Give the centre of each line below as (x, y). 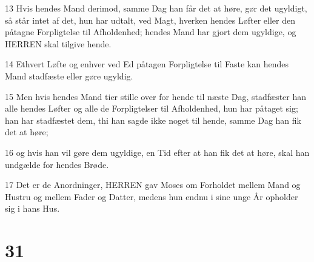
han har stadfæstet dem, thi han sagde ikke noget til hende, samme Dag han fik (153, 120)
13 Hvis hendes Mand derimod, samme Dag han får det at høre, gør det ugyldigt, (156, 8)
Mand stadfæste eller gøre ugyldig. (69, 76)
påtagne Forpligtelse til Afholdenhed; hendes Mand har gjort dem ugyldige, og (151, 32)
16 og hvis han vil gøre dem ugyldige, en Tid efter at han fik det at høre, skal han (157, 152)
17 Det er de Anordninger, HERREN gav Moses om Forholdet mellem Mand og (153, 185)
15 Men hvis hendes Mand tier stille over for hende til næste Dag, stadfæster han (156, 96)
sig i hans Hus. (32, 208)
